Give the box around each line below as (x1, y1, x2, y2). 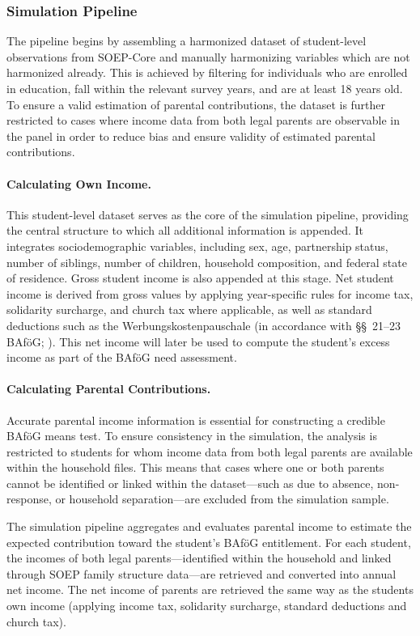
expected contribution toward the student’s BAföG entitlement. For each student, (6, 533, 411, 550)
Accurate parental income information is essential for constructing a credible (6, 411, 385, 428)
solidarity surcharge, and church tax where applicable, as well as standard (6, 301, 372, 318)
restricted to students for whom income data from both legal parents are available (6, 443, 413, 460)
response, (6, 490, 52, 507)
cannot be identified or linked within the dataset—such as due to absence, (6, 474, 374, 491)
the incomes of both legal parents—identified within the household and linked (6, 549, 392, 566)
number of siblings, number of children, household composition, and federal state (6, 253, 407, 270)
